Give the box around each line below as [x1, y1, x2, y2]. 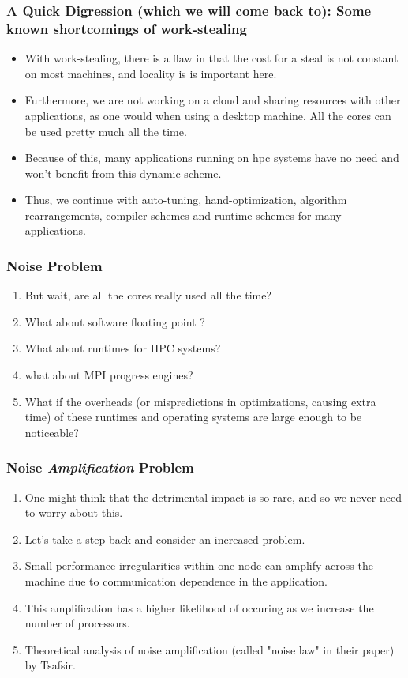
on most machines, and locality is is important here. [24, 65, 277, 81]
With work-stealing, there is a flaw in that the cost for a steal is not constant [24, 50, 399, 66]
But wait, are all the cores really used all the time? [24, 287, 272, 303]
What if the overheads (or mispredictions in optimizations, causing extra [24, 393, 376, 409]
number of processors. [24, 615, 130, 631]
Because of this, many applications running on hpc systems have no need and [24, 149, 399, 166]
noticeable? [24, 424, 79, 440]
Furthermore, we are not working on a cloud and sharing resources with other [24, 92, 401, 108]
